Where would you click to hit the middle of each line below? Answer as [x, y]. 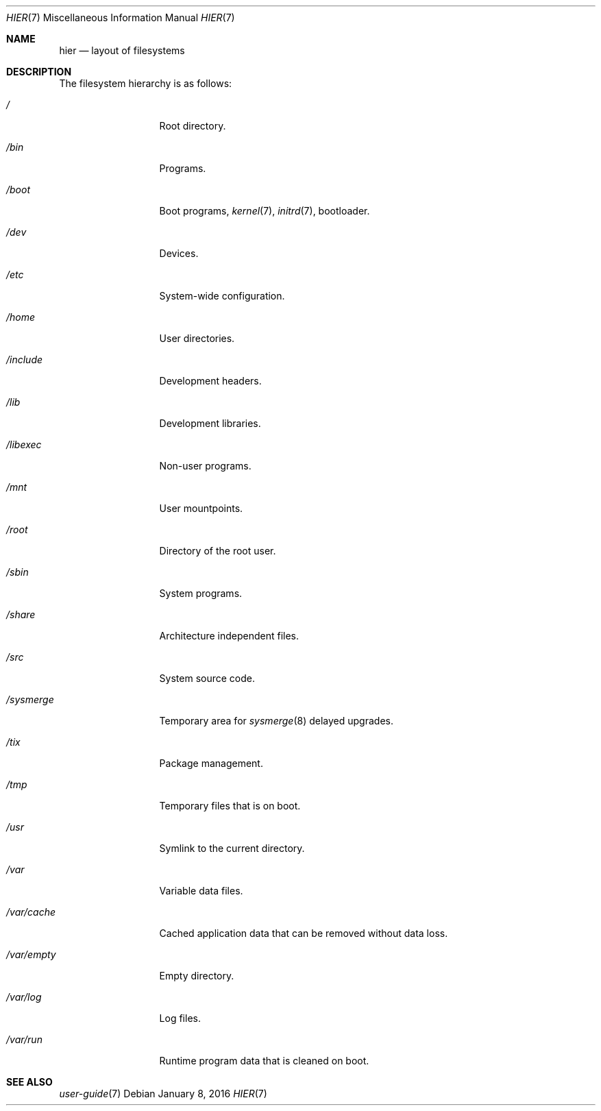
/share [21, 614]
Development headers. [210, 381]
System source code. [207, 678]
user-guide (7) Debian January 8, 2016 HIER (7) [163, 1094]
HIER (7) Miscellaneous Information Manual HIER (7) [121, 17]
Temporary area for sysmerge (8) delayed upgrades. [276, 721]
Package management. [211, 763]
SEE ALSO [29, 1082]
